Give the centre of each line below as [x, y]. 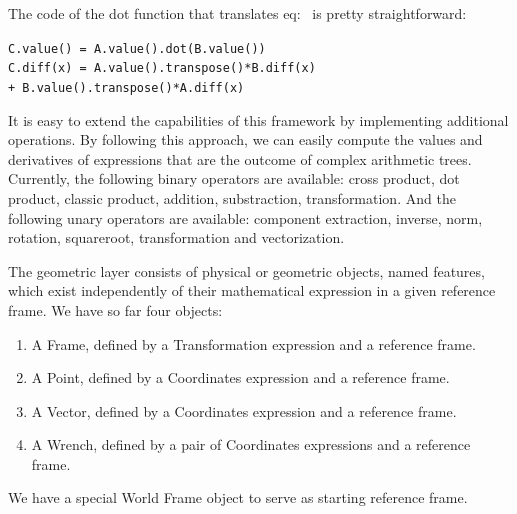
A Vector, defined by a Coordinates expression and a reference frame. [244, 410]
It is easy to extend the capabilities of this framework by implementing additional [258, 119]
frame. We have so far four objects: [115, 309]
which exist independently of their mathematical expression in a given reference [252, 290]
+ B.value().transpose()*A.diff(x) [126, 87]
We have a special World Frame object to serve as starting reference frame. [238, 497]
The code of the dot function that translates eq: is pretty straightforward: [237, 13]
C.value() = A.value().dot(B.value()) [137, 48]
